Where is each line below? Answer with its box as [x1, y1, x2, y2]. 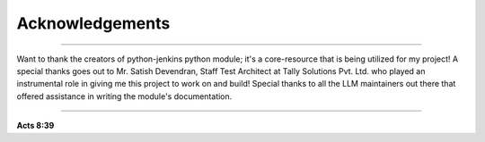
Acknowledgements [16, 13, 171, 33]
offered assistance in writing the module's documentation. [16, 90, 233, 102]
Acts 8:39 [16, 121, 55, 131]
